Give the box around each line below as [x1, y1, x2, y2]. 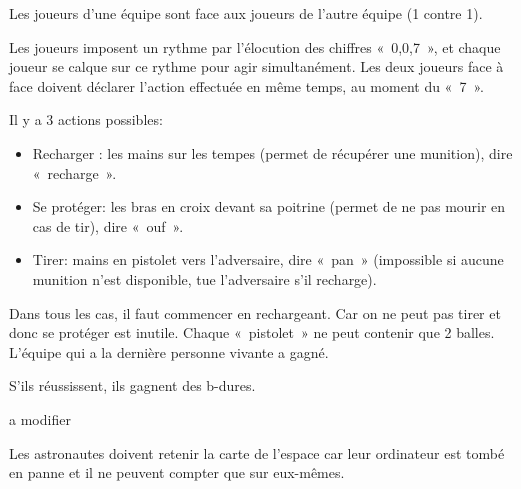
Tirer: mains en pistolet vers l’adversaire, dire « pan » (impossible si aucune [32, 249, 504, 270]
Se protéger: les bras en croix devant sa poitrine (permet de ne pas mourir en [32, 196, 506, 217]
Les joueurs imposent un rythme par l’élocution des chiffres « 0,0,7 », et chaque [9, 36, 501, 57]
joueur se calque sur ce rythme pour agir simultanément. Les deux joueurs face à [9, 56, 504, 77]
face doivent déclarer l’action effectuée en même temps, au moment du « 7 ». [9, 75, 484, 96]
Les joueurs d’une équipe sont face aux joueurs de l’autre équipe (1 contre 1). [9, 3, 483, 23]
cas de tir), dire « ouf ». [32, 215, 184, 236]
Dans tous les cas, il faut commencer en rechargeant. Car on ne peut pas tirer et [9, 302, 501, 323]
